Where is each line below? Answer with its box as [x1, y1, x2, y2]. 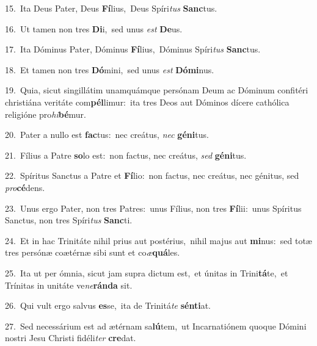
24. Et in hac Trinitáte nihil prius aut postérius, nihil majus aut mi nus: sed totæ [5, 234, 312, 247]
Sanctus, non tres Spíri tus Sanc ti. [5, 214, 133, 226]
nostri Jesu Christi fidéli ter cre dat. [5, 331, 136, 344]
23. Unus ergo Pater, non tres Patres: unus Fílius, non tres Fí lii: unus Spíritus [5, 201, 302, 214]
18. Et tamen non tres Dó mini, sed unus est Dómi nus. [5, 63, 214, 76]
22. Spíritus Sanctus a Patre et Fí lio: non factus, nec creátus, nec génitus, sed [5, 169, 299, 182]
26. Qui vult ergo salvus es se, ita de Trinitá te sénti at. [5, 299, 211, 312]
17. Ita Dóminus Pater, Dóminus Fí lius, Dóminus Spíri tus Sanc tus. [5, 43, 261, 56]
